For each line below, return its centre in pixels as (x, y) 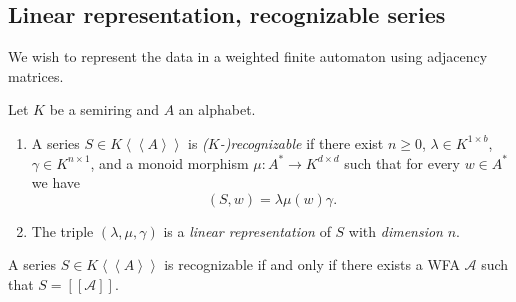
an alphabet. (217, 109)
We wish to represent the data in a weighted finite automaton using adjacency (248, 56)
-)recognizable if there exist (301, 142)
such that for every (402, 162)
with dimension (395, 230)
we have (55, 182)
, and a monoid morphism (169, 162)
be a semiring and (104, 109)
